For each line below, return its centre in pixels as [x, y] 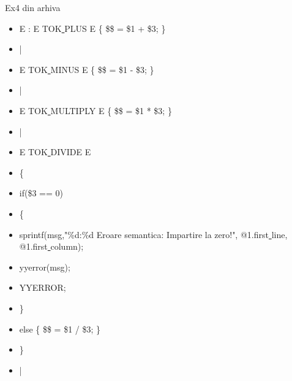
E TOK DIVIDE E [55, 152]
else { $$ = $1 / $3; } [60, 329]
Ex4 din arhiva [33, 7]
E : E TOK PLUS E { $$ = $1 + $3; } [92, 28]
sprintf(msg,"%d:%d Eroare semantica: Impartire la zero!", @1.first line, [153, 234]
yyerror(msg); [45, 267]
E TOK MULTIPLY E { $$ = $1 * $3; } [95, 110]
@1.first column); [51, 246]
